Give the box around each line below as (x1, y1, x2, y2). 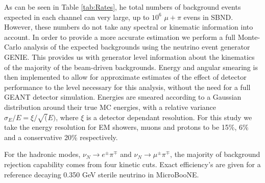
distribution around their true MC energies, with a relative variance (4, 101, 216, 112)
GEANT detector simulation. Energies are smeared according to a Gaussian (4, 91, 242, 102)
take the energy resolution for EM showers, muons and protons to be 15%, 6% (4, 122, 249, 132)
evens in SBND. (183, 11, 233, 22)
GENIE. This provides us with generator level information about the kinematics (4, 51, 255, 62)
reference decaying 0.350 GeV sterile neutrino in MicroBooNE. (4, 169, 199, 179)
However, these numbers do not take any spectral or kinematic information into (4, 21, 253, 32)
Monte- (237, 31, 260, 42)
